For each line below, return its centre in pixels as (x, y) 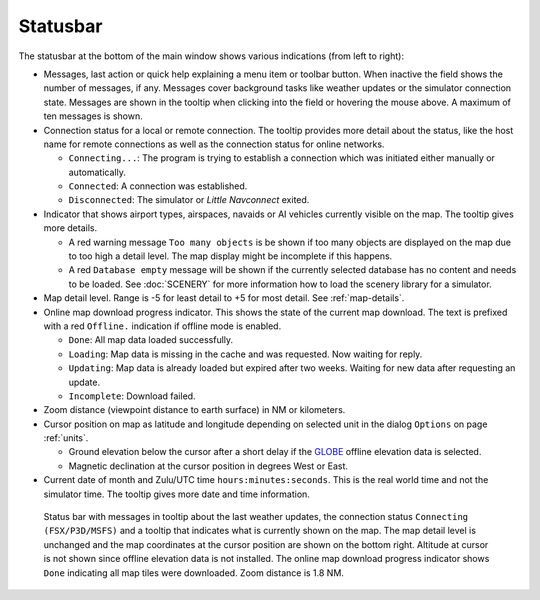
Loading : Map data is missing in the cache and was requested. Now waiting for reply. (245, 354)
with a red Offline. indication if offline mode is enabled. (162, 326)
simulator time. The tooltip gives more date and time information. (176, 494)
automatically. (97, 172)
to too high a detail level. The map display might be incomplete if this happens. (230, 256)
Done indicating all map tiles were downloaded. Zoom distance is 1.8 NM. (194, 572)
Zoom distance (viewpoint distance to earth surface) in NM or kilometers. (194, 410)
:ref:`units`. (66, 438)
